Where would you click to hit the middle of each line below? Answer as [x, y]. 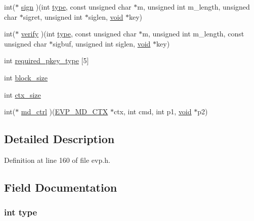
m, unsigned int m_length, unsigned [194, 7]
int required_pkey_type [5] [47, 60]
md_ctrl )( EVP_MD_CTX [65, 112]
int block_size [26, 77]
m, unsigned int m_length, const [193, 34]
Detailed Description [59, 139]
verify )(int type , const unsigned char [79, 34]
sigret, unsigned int [53, 16]
